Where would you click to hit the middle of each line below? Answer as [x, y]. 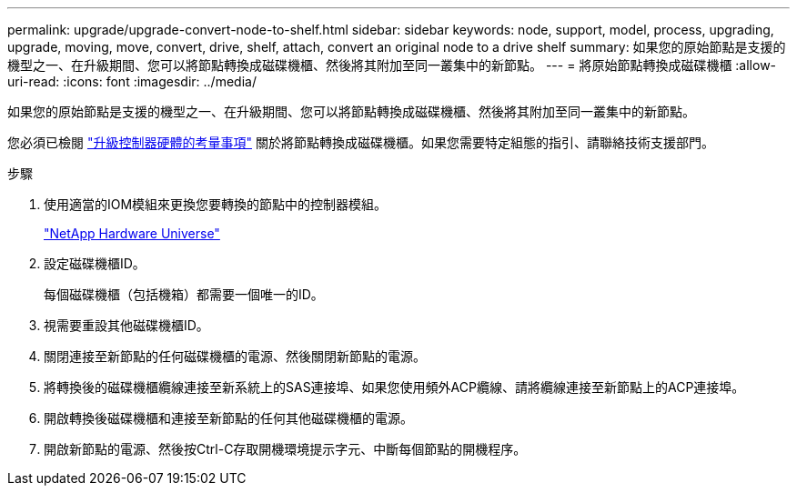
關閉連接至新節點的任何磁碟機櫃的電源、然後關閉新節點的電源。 [235, 356]
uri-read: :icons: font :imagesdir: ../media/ [132, 81]
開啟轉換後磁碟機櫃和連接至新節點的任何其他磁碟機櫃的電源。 [228, 418]
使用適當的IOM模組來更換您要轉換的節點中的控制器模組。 [216, 204]
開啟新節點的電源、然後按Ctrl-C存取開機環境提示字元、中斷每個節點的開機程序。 [285, 449]
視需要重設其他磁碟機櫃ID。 [126, 325]
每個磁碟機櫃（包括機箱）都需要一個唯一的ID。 [184, 294]
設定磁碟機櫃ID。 [95, 263]
